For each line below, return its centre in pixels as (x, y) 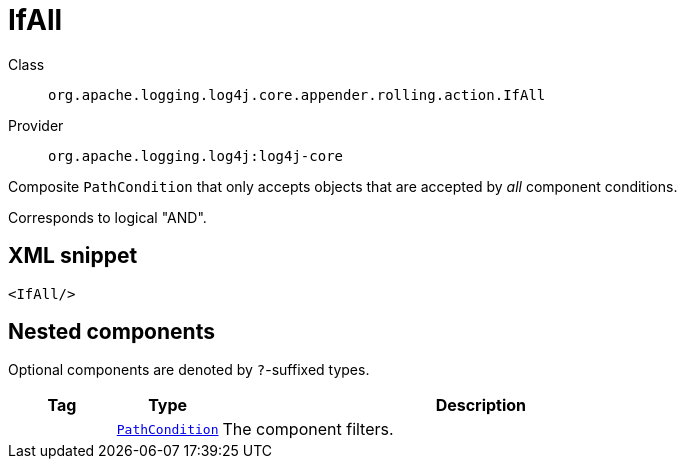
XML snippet (73, 256)
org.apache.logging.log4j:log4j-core (196, 155)
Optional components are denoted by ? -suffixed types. (189, 370)
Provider (36, 125)
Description (481, 405)
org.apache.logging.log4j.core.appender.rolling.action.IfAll (297, 94)
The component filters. (308, 429)
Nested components (111, 332)
